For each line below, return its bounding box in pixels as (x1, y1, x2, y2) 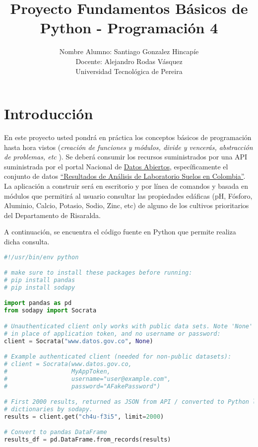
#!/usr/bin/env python (4, 253, 79, 261)
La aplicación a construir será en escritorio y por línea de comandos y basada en (4, 181, 248, 191)
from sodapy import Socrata (4, 307, 97, 314)
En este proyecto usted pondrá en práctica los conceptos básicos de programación (4, 132, 252, 143)
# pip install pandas (4, 276, 75, 284)
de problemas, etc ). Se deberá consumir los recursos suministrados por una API (4, 151, 248, 162)
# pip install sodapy (4, 284, 75, 291)
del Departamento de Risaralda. (4, 210, 101, 220)
